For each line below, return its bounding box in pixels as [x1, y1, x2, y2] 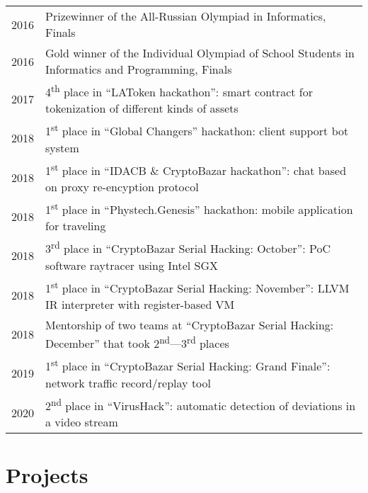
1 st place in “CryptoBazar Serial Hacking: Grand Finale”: [45, 356, 330, 375]
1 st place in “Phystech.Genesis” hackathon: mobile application [45, 198, 353, 218]
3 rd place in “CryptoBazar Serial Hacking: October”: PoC [45, 238, 331, 257]
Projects [6, 460, 88, 489]
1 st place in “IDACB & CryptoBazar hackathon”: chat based [45, 159, 347, 178]
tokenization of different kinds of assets [45, 100, 238, 117]
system [45, 139, 79, 156]
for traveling [45, 217, 106, 234]
